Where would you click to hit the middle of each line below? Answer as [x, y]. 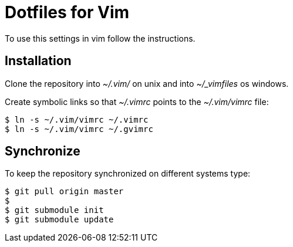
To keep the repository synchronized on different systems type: [128, 174]
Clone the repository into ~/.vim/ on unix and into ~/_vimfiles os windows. [147, 83]
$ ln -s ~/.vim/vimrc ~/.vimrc [77, 119]
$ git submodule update [59, 220]
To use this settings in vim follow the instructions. [100, 38]
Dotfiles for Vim [67, 12]
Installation [38, 61]
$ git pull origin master [64, 192]
